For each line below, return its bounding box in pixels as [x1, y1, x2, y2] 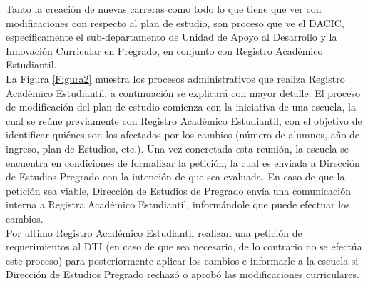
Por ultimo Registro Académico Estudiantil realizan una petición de [6, 225, 302, 240]
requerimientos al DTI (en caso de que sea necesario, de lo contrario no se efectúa [6, 239, 362, 254]
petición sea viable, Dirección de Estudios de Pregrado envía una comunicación [6, 183, 351, 198]
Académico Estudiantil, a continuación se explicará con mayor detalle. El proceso [6, 85, 360, 100]
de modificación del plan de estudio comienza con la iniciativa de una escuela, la [6, 99, 356, 114]
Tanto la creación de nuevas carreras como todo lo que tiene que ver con [6, 1, 322, 16]
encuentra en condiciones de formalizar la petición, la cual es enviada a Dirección [6, 155, 360, 170]
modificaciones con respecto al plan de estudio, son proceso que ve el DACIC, [6, 15, 344, 30]
